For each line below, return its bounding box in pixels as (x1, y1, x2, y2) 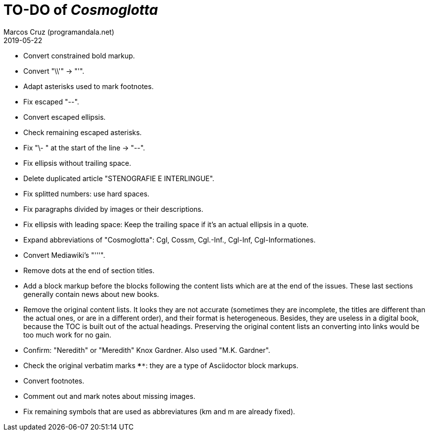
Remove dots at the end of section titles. (23, 266, 155, 275)
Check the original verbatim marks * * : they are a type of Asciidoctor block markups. (23, 361, 298, 370)
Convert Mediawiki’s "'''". (23, 250, 105, 259)
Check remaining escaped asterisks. (23, 128, 142, 137)
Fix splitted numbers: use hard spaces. (23, 189, 149, 198)
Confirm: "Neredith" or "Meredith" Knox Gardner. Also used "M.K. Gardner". (23, 345, 271, 354)
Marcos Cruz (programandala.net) (3, 27, 114, 36)
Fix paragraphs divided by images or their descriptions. (23, 204, 203, 213)
